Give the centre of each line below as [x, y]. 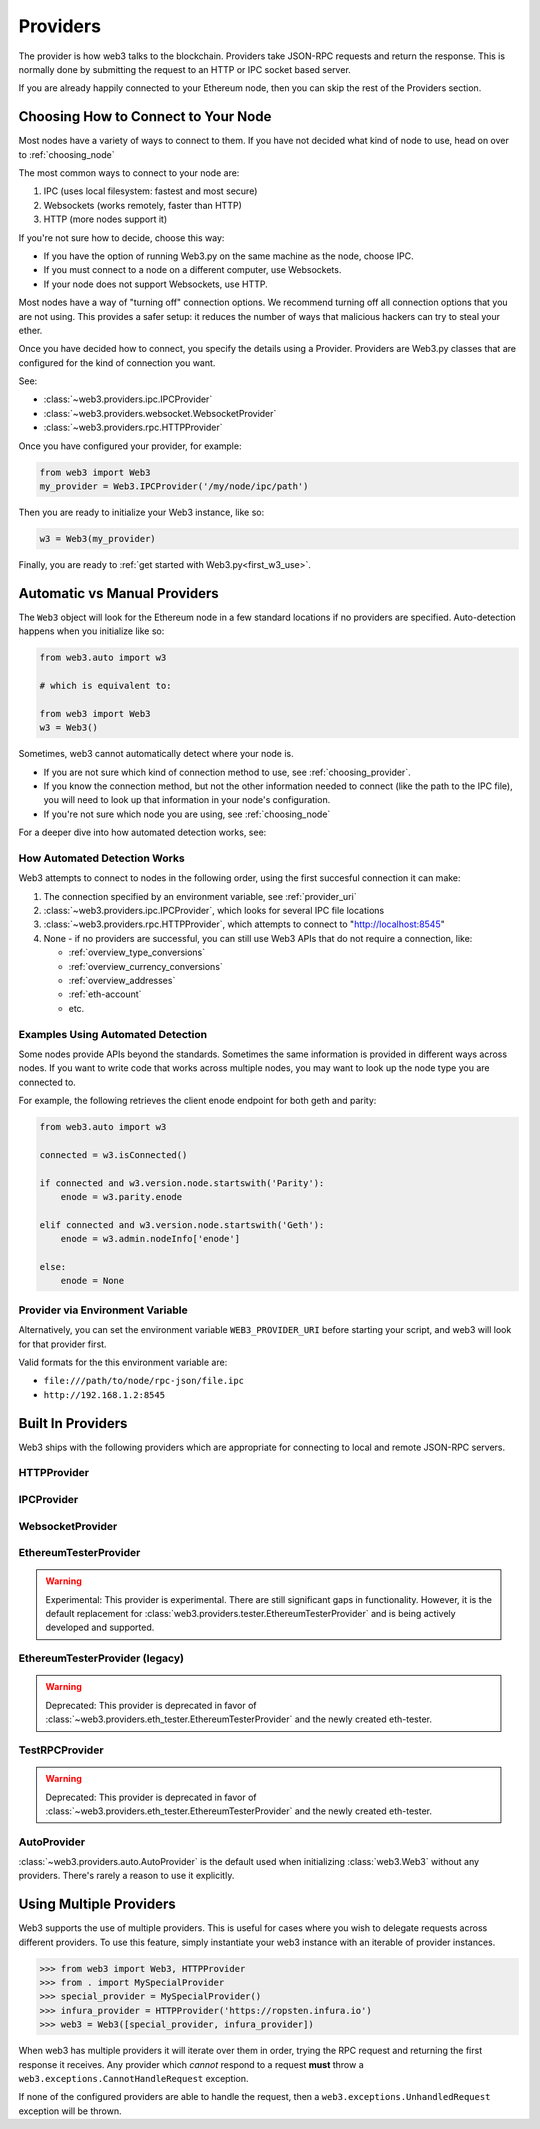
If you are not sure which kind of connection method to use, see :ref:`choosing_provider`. [227, 772]
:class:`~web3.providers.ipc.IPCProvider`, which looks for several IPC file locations [214, 911]
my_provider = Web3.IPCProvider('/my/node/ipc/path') [174, 486]
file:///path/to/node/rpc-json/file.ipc [144, 1381]
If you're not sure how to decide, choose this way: [121, 237]
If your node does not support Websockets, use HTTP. [156, 284]
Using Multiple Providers [97, 1904]
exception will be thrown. [70, 2111]
